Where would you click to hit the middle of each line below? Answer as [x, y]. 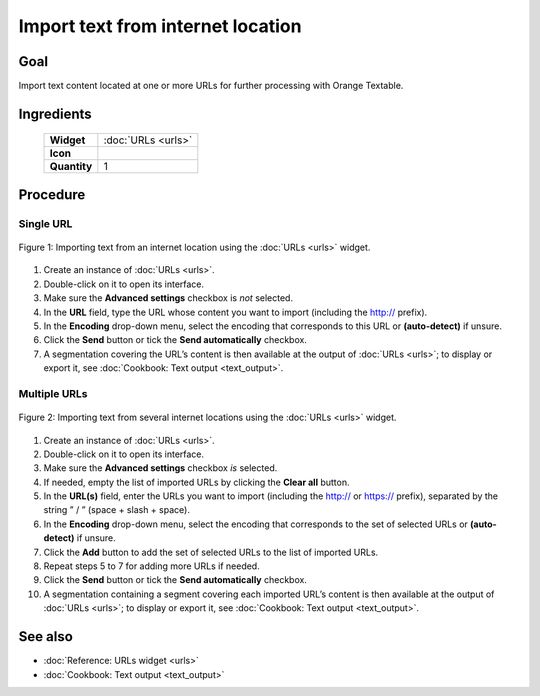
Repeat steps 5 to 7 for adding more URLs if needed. [151, 566]
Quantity [71, 167]
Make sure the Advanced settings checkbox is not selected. [168, 298]
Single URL [45, 223]
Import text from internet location [160, 26]
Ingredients [55, 113]
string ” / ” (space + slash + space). [116, 510]
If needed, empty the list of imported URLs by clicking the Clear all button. [196, 482]
